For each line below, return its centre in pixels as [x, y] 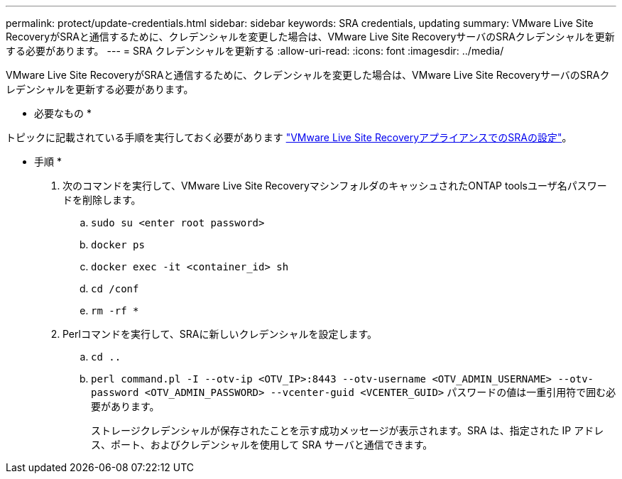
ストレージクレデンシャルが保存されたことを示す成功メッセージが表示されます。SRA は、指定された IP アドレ [348, 430]
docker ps [118, 245]
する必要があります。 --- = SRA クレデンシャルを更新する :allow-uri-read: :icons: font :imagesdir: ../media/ [255, 51]
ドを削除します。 [102, 200]
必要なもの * [63, 113]
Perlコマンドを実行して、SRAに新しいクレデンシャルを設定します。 [220, 334]
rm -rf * [115, 311]
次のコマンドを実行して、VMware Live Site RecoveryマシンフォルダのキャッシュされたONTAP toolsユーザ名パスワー [335, 186]
